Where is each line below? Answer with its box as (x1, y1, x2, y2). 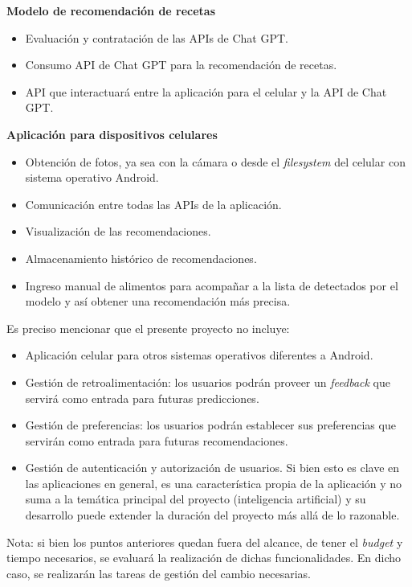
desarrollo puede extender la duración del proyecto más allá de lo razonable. (25, 507, 400, 523)
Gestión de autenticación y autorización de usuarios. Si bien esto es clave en (25, 459, 400, 476)
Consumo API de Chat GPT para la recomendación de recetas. (25, 56, 337, 73)
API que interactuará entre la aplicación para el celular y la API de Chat (25, 83, 387, 100)
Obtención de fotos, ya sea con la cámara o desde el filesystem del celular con (25, 153, 406, 170)
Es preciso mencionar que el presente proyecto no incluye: (6, 319, 290, 336)
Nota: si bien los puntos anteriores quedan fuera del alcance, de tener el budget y (6, 533, 403, 550)
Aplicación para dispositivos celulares (6, 125, 218, 142)
